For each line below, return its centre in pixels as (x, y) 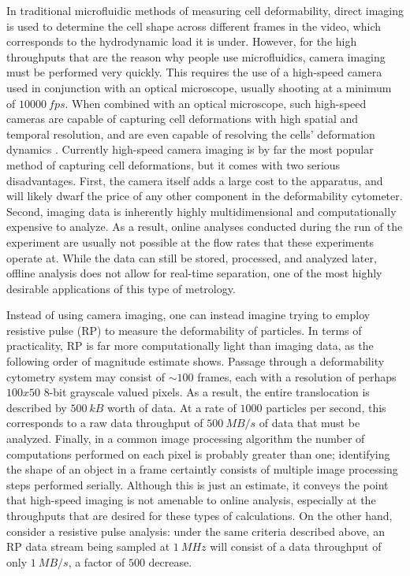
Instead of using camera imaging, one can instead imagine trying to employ (188, 315)
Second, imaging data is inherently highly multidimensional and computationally (201, 211)
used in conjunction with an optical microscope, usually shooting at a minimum (199, 87)
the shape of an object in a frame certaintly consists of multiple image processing (202, 469)
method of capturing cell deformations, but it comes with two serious (173, 164)
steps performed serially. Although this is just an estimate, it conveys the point (198, 484)
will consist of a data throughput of (296, 546)
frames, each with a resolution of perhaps (297, 376)
